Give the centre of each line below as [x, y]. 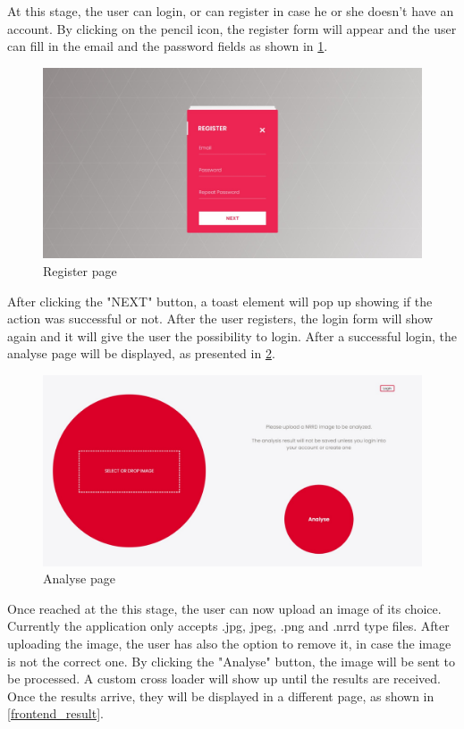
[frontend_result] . [55, 713]
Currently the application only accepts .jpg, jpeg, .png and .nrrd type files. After [228, 626]
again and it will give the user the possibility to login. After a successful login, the [232, 335]
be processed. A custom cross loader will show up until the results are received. [224, 679]
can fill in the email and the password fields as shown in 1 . [168, 46]
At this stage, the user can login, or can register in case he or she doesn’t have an [231, 11]
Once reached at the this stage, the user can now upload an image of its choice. [224, 608]
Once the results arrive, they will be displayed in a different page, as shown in [221, 695]
